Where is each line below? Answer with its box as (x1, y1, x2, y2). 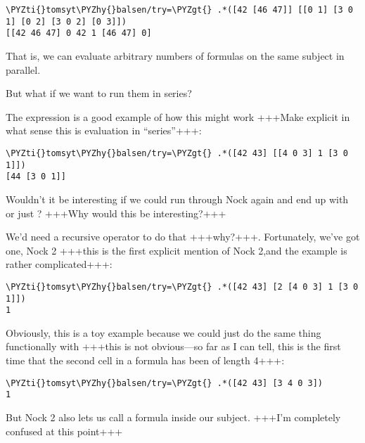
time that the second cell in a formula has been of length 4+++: (6, 353, 285, 368)
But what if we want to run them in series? (6, 86, 192, 101)
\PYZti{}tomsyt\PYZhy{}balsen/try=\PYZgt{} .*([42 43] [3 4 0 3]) (6, 378, 324, 388)
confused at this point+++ (6, 423, 123, 438)
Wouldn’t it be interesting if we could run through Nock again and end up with (6, 191, 349, 206)
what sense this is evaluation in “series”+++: (6, 123, 202, 138)
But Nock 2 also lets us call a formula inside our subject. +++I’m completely (6, 409, 341, 424)
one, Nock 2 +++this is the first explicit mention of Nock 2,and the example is (6, 243, 347, 257)
